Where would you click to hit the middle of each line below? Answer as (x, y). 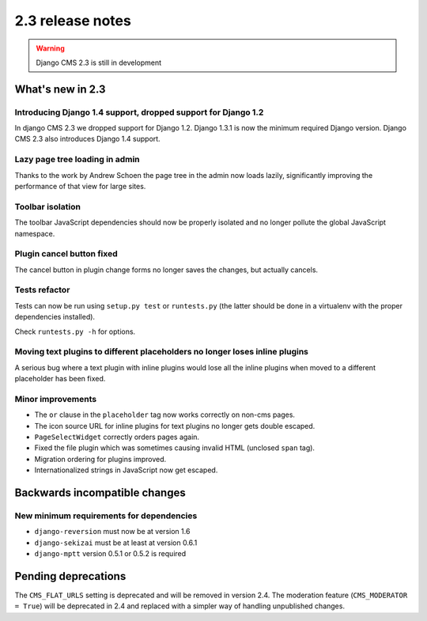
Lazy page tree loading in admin (77, 160)
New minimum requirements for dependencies (106, 516)
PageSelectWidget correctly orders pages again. (117, 437)
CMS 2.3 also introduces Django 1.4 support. (88, 139)
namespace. (35, 233)
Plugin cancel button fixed (66, 254)
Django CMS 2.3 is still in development (99, 62)
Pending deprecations (70, 576)
